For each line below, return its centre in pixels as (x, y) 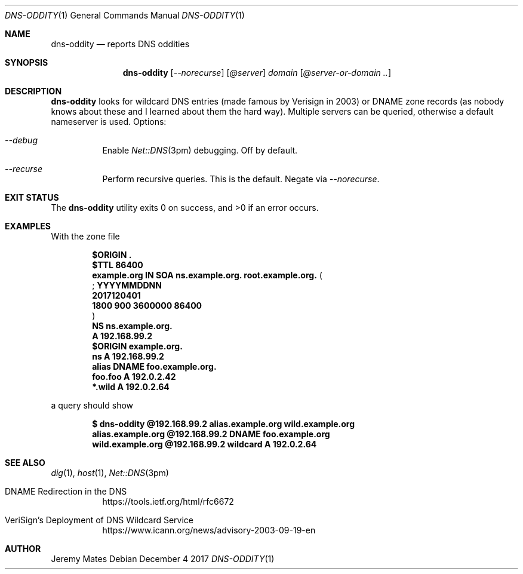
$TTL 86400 (118, 265)
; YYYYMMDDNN (127, 285)
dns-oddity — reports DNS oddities (120, 44)
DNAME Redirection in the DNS (66, 491)
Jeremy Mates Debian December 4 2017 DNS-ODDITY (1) (163, 559)
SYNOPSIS (27, 62)
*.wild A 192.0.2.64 (131, 387)
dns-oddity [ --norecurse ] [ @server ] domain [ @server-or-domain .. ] (257, 73)
